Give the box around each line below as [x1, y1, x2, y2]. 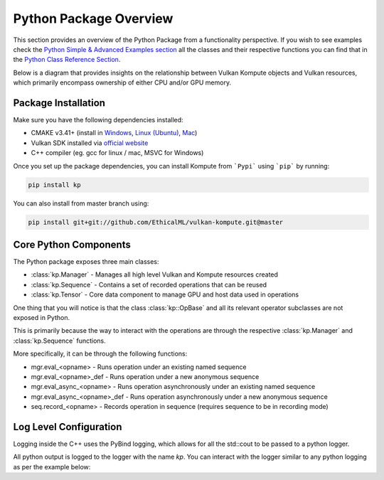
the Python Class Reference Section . [13, 55, 121, 64]
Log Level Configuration [13, 420, 122, 433]
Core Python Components [13, 238, 131, 250]
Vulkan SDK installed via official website [31, 139, 149, 147]
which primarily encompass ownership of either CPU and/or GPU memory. [13, 78, 231, 87]
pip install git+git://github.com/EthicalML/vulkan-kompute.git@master [28, 218, 284, 226]
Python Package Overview [13, 11, 174, 26]
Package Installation [13, 97, 106, 109]
